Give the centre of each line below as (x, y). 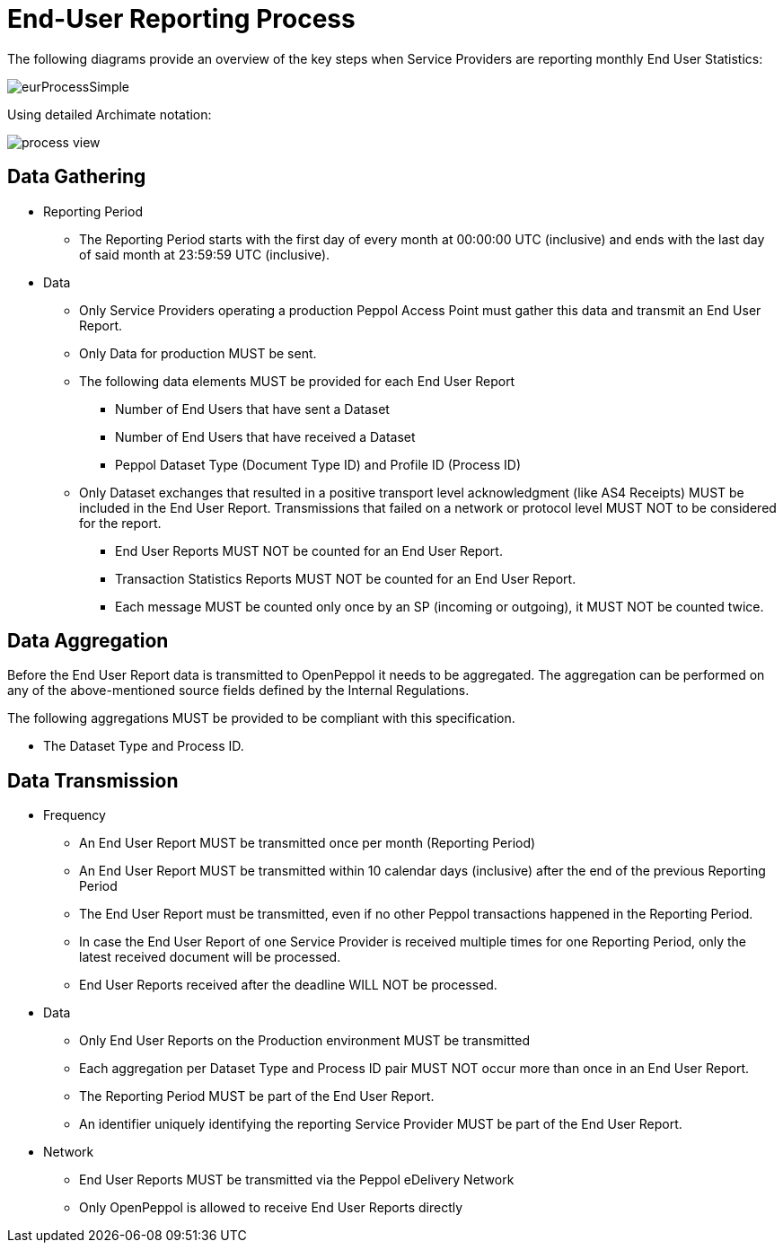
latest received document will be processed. (210, 957)
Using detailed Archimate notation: (110, 114)
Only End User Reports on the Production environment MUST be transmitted (304, 1041)
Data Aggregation (88, 641)
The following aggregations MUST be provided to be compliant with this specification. (261, 718)
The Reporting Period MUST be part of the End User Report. (257, 1096)
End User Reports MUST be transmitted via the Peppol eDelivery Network (297, 1180)
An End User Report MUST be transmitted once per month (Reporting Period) (308, 843)
